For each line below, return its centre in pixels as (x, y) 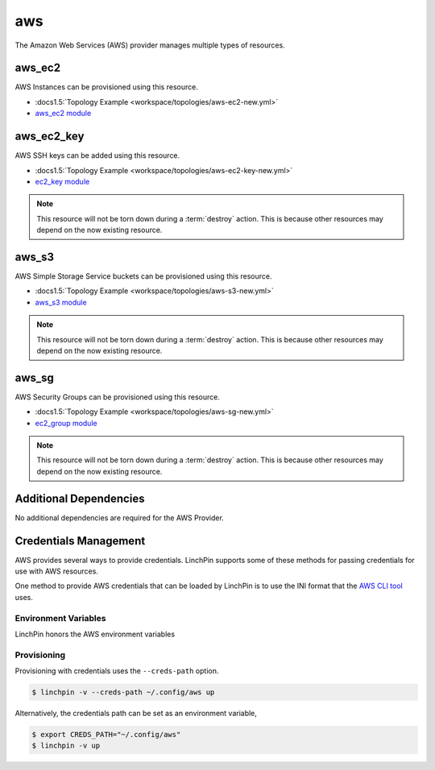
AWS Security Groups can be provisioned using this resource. (118, 397)
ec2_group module (66, 423)
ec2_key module (62, 181)
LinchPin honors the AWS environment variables (95, 634)
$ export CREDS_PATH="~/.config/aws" (106, 735)
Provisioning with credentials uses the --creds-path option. (117, 671)
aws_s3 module (61, 302)
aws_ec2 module (63, 114)
